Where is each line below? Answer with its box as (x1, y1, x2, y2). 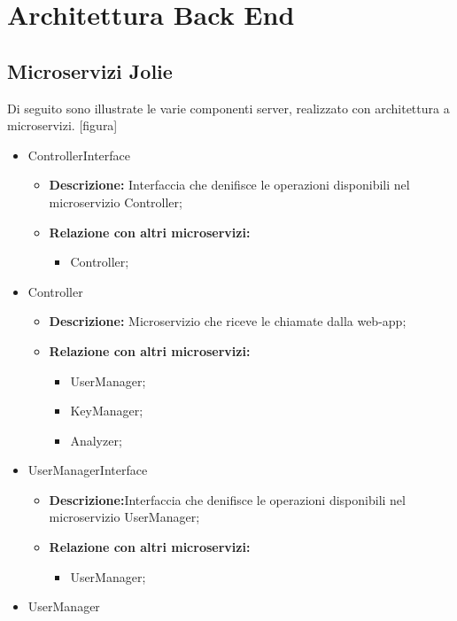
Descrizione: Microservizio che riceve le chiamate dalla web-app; (49, 312, 407, 330)
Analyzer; (70, 431, 122, 449)
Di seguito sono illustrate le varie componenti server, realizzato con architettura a (7, 98, 450, 117)
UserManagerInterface (27, 461, 148, 479)
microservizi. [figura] (7, 116, 118, 135)
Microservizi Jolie (7, 57, 173, 84)
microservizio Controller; (49, 192, 182, 211)
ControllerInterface (27, 145, 131, 164)
